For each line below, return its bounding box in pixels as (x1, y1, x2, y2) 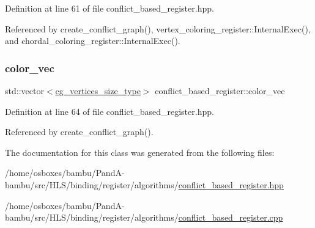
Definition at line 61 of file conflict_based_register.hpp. (5, 2, 214, 14)
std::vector (5, 84, 44, 97)
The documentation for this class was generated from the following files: (5, 145, 275, 158)
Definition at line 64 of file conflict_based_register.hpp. (5, 105, 214, 117)
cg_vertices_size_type (55, 84, 141, 97)
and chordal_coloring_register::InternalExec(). (5, 34, 180, 47)
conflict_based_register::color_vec (155, 84, 285, 97)
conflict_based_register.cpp (178, 211, 283, 224)
